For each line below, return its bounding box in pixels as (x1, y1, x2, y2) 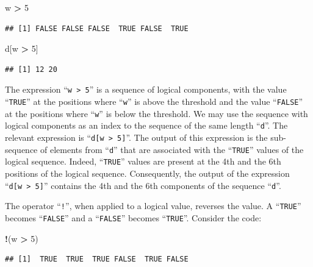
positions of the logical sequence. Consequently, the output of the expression (5, 166, 290, 179)
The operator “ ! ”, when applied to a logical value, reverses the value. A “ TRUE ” (5, 199, 301, 212)
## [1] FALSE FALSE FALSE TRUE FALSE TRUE (5, 24, 189, 33)
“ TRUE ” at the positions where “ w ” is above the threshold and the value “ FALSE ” (5, 95, 303, 108)
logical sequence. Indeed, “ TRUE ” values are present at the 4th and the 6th (5, 155, 281, 168)
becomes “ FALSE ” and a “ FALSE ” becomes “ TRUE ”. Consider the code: (5, 211, 262, 224)
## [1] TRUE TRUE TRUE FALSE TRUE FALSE (5, 255, 189, 264)
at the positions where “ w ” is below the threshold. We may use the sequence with (5, 107, 308, 119)
